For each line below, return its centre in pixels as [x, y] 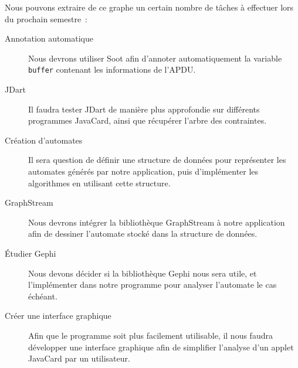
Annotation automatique [49, 38]
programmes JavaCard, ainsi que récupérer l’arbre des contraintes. [148, 120]
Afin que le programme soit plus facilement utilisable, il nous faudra [150, 335]
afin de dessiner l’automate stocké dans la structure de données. [143, 234]
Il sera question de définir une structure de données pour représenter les [157, 160]
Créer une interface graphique [58, 316]
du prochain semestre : [46, 18]
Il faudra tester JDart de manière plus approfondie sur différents [144, 109]
